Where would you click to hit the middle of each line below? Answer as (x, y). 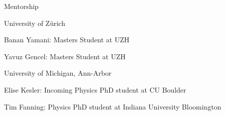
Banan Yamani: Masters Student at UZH (67, 40)
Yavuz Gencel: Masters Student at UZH (65, 56)
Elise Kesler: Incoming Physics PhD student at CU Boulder (95, 89)
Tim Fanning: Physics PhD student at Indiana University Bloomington (113, 106)
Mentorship (21, 6)
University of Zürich (35, 23)
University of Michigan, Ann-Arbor (58, 73)
